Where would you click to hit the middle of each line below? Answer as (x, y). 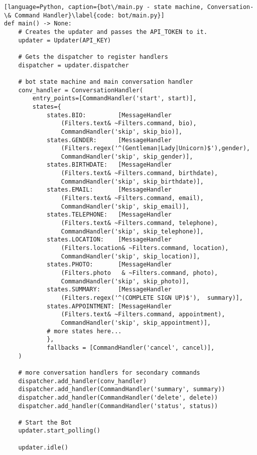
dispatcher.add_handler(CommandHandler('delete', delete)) (118, 397)
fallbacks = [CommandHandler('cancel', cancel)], (130, 347)
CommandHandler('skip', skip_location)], (130, 256)
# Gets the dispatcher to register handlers (93, 57)
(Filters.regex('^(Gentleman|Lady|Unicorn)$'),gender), (155, 148)
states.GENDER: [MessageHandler (109, 140)
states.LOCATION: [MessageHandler (109, 240)
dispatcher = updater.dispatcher (73, 65)
